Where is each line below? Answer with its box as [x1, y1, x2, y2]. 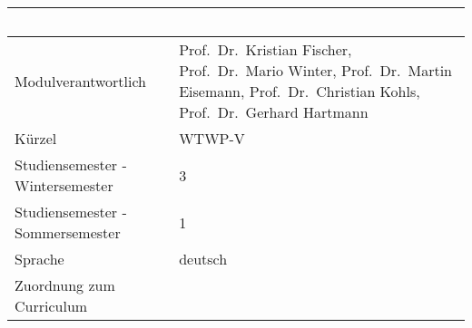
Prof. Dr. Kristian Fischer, [179, 39, 352, 60]
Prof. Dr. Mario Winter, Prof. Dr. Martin [179, 60, 453, 81]
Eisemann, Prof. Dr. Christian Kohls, [179, 81, 420, 101]
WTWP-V [179, 128, 245, 149]
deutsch [179, 248, 228, 269]
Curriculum [15, 295, 88, 316]
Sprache [15, 248, 64, 269]
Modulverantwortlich [15, 70, 147, 92]
